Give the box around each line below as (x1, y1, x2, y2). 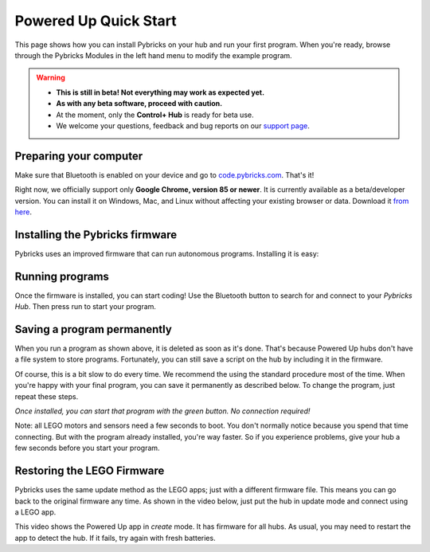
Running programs (14, 269, 109, 283)
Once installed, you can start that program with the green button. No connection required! (14, 406, 311, 416)
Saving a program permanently (14, 323, 173, 336)
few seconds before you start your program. (14, 443, 160, 453)
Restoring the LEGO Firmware (14, 464, 165, 478)
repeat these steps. (14, 391, 79, 401)
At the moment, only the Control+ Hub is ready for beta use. (56, 110, 254, 119)
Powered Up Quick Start (14, 12, 177, 29)
